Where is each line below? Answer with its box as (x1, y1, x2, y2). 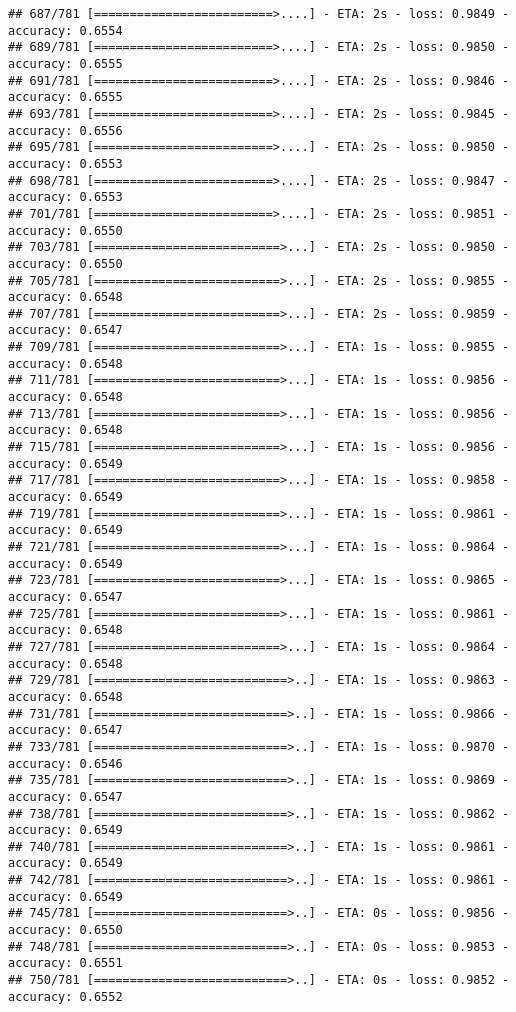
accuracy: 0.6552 (8, 989, 123, 1004)
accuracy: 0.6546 (8, 756, 123, 771)
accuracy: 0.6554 (8, 23, 123, 38)
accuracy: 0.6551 (8, 956, 123, 971)
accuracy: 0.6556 (8, 123, 123, 138)
